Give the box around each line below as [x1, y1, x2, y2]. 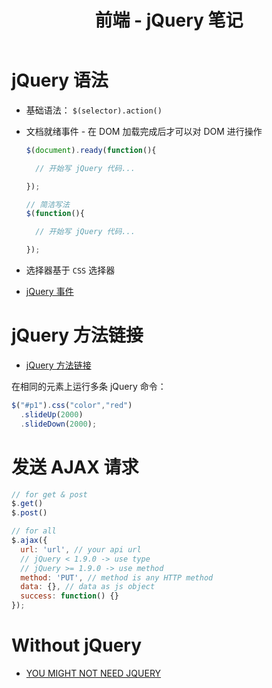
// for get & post [11, 489, 88, 500]
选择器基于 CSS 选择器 [25, 264, 116, 276]
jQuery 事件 [25, 286, 74, 298]
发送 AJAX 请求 [11, 456, 139, 478]
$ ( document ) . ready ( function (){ [25, 145, 157, 155]
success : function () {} [20, 591, 119, 601]
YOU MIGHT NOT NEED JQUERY [25, 667, 162, 679]
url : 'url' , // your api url [20, 544, 142, 555]
